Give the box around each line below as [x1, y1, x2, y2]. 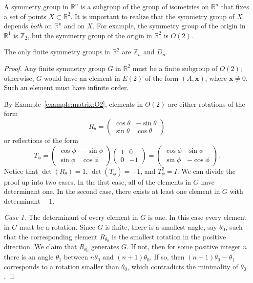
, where [205, 72, 227, 83]
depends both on [4, 21, 52, 31]
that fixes [221, 1, 249, 11]
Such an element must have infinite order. [4, 82, 129, 93]
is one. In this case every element [148, 212, 247, 222]
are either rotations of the [168, 98, 245, 109]
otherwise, [4, 72, 34, 83]
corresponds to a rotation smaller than [4, 261, 119, 271]
